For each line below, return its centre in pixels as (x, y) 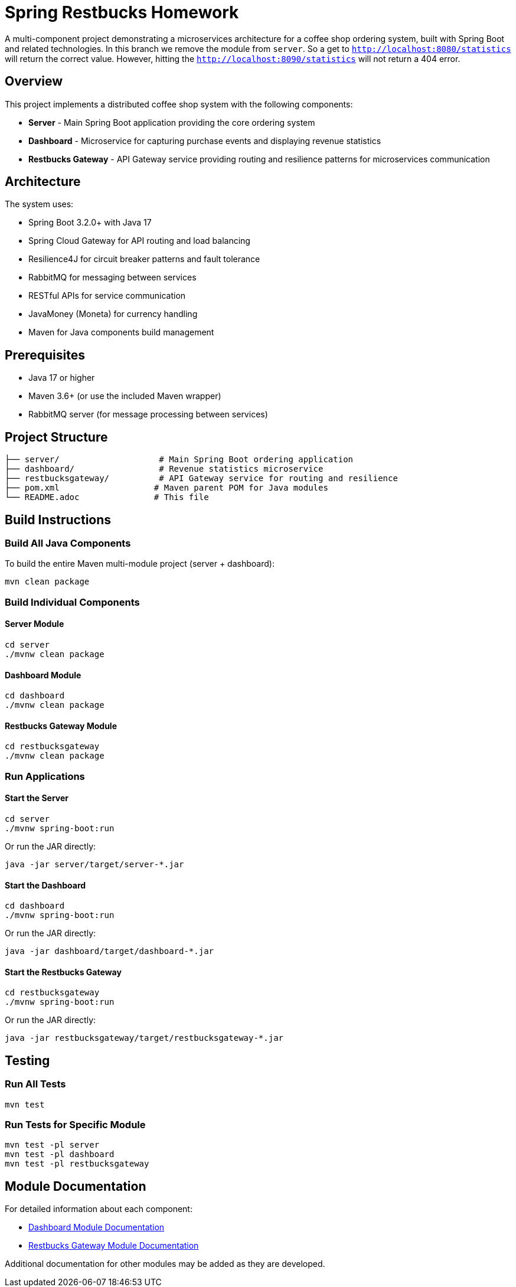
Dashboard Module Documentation (97, 1227)
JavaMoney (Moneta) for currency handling (113, 314)
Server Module (35, 624)
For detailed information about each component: (99, 1209)
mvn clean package (47, 582)
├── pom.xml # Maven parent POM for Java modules (166, 488)
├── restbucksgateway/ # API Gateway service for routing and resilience (201, 478)
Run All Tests (35, 1084)
